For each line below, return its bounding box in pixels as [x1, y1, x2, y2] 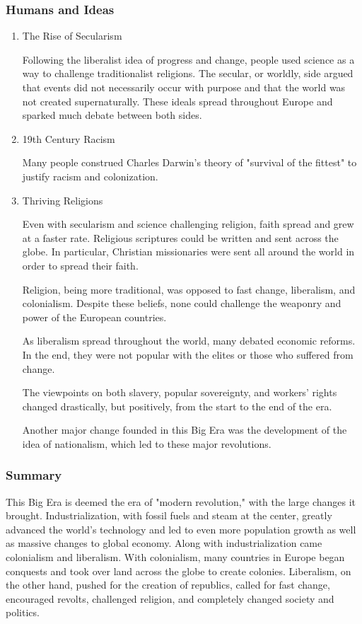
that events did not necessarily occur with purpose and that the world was [22, 80, 346, 94]
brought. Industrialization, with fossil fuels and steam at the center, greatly [6, 508, 332, 523]
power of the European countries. [22, 309, 167, 324]
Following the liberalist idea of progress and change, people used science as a [22, 52, 355, 67]
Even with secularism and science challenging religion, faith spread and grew [22, 216, 354, 231]
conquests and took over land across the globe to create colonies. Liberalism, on [6, 563, 351, 578]
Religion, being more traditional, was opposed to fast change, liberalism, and [22, 282, 356, 296]
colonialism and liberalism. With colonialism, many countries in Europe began [6, 550, 345, 565]
